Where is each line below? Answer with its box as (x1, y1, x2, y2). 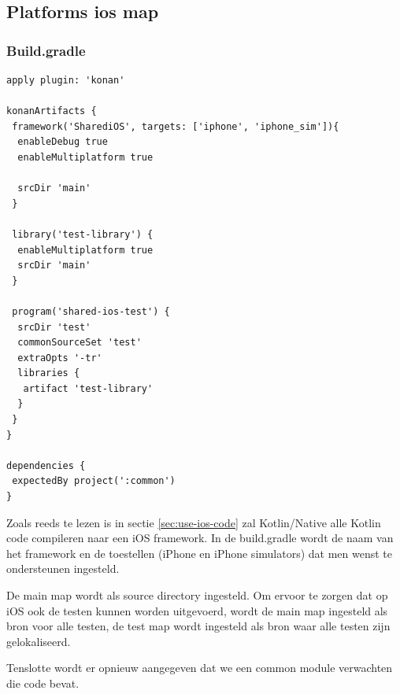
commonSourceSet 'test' (17, 337, 142, 349)
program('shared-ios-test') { (12, 305, 170, 317)
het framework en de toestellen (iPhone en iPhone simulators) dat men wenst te (6, 544, 392, 561)
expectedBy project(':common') (12, 475, 176, 487)
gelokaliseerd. (6, 633, 71, 649)
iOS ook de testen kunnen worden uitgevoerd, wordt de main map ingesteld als (6, 602, 388, 618)
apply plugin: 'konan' (6, 75, 125, 86)
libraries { (17, 367, 80, 379)
